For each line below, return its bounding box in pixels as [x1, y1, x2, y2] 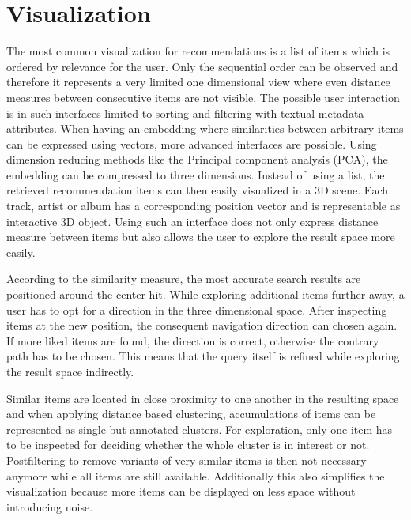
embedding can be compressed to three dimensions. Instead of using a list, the [6, 166, 385, 183]
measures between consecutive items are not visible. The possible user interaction [6, 89, 400, 105]
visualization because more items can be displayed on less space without [6, 483, 356, 499]
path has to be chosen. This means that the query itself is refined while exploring [6, 348, 400, 364]
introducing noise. [6, 498, 93, 514]
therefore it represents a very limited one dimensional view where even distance [6, 73, 390, 90]
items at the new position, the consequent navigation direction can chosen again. [6, 317, 398, 333]
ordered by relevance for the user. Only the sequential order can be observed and [6, 58, 398, 74]
